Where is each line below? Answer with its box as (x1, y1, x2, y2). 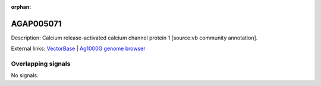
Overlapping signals (11, 59, 71, 68)
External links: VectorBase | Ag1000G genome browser (11, 45, 146, 52)
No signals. (11, 72, 39, 79)
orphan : (11, 4, 32, 10)
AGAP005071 (11, 18, 62, 29)
